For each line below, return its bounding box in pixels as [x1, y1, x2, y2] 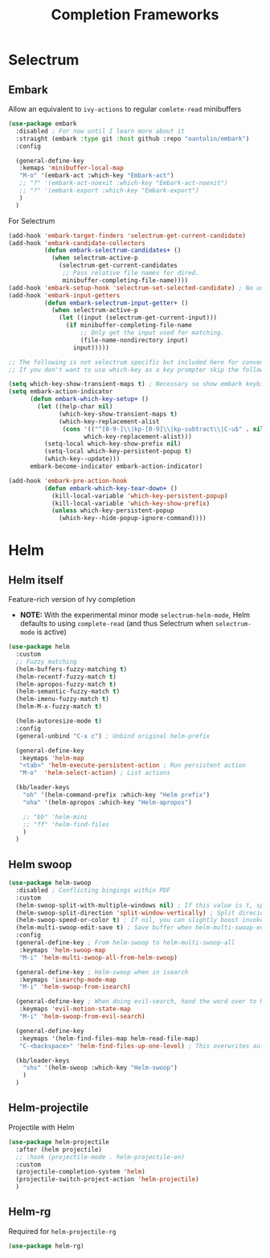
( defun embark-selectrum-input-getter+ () [43, 299, 189, 307]
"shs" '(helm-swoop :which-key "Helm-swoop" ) [22, 1063, 178, 1072]
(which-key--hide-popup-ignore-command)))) [59, 514, 207, 522]
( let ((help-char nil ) [37, 403, 113, 411]
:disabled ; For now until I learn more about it [15, 127, 185, 135]
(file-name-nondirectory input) [80, 336, 189, 344]
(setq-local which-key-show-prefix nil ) [43, 440, 182, 448]
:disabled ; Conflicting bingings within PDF [15, 886, 171, 894]
